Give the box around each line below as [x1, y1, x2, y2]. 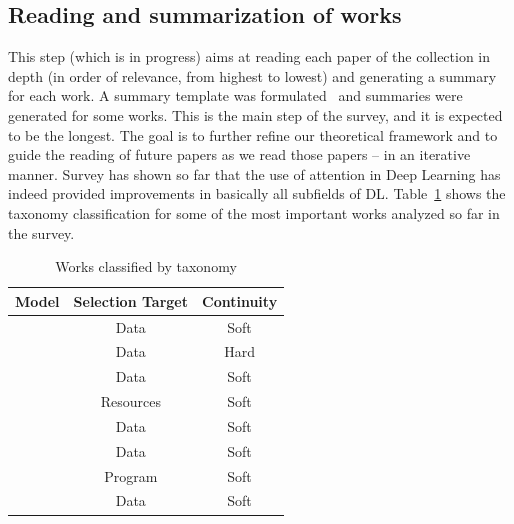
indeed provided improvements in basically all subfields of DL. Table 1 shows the [8, 183, 506, 204]
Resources [100, 391, 161, 412]
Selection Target [73, 290, 188, 311]
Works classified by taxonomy [55, 256, 237, 277]
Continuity [202, 290, 278, 311]
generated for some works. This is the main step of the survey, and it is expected [8, 104, 503, 125]
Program [104, 465, 158, 486]
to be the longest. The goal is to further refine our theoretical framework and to [8, 124, 498, 145]
